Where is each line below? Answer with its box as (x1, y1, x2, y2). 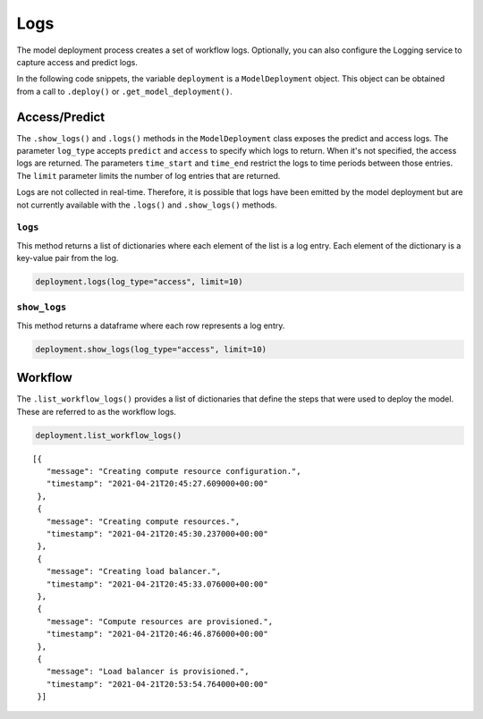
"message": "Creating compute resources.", (46, 516, 241, 527)
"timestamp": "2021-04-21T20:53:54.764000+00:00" (46, 679, 268, 689)
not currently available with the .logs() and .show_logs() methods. (16, 199, 277, 210)
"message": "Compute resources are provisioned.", (46, 616, 273, 626)
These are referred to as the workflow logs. (16, 406, 176, 417)
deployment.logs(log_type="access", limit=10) (35, 277, 243, 287)
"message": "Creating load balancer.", (46, 566, 222, 577)
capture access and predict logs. (16, 56, 138, 67)
